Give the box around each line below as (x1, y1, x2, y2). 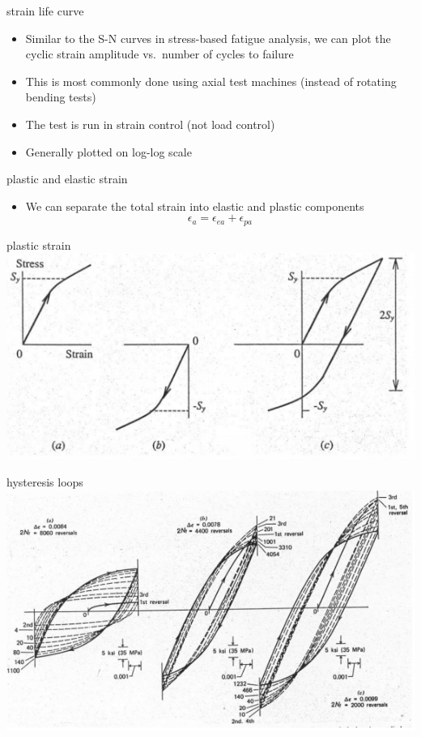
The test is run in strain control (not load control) (25, 115, 275, 132)
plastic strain (6, 236, 71, 253)
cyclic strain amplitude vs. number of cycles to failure (25, 45, 294, 62)
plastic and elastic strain (6, 170, 128, 187)
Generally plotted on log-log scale (25, 143, 192, 160)
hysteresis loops (6, 473, 83, 491)
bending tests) (25, 88, 96, 105)
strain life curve (6, 2, 84, 19)
